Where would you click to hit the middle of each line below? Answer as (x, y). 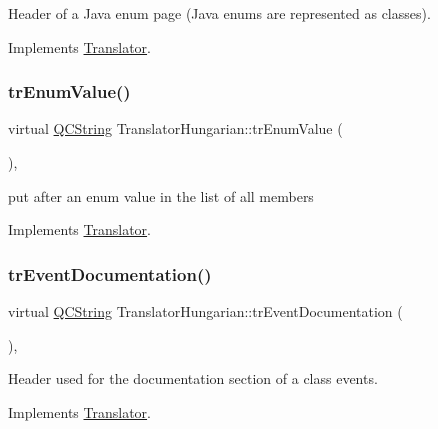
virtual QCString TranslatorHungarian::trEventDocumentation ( (205, 311)
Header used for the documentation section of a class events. (193, 378)
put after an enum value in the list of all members (161, 195)
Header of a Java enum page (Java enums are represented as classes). (219, 13)
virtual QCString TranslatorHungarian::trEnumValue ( (175, 128)
